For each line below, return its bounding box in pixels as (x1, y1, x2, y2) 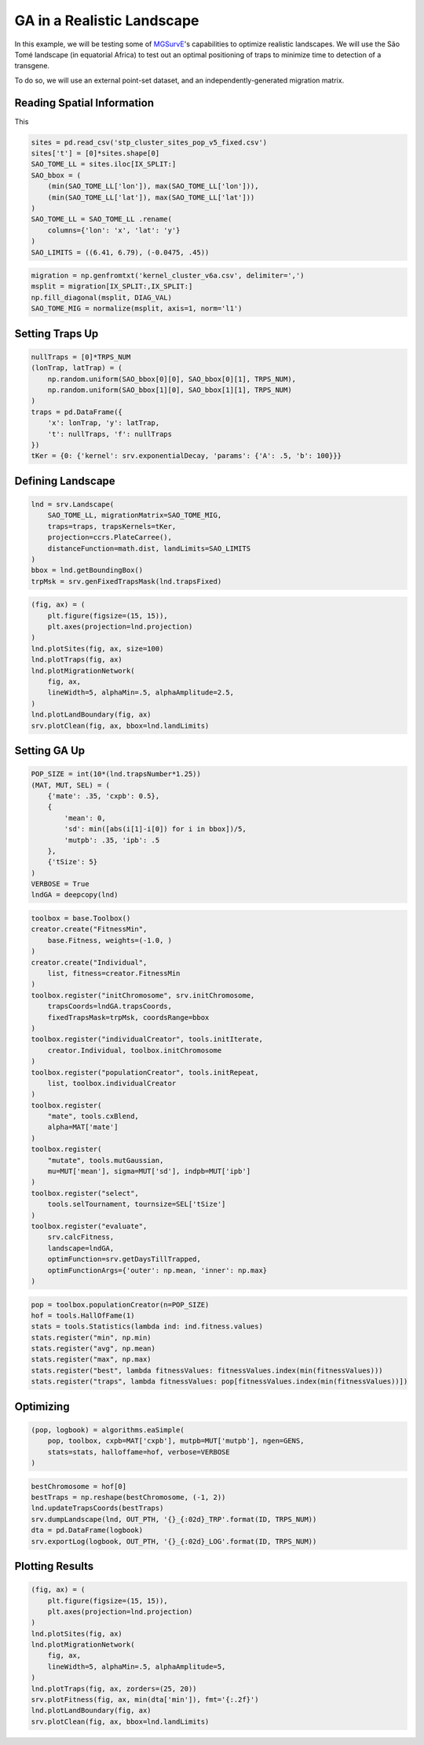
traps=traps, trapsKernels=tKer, (47, 522, 177, 530)
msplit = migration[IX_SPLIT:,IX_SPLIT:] (31, 282, 193, 291)
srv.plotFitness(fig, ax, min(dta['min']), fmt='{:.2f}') (31, 1696, 259, 1704)
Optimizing (14, 1399, 70, 1413)
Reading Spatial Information (14, 96, 155, 109)
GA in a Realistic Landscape (14, 12, 199, 29)
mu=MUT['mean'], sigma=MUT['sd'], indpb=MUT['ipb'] (47, 1167, 251, 1176)
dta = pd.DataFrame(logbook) (31, 1526, 144, 1535)
